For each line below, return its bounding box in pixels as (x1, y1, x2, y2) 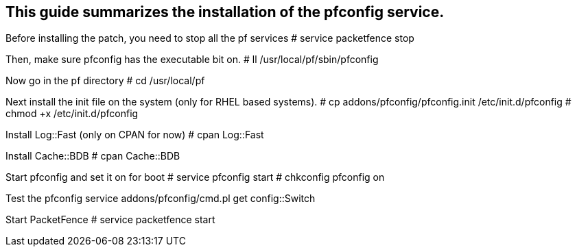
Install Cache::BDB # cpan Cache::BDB (5, 150, 180, 162)
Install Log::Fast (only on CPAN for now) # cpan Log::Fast (5, 129, 264, 141)
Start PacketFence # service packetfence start (5, 214, 215, 226)
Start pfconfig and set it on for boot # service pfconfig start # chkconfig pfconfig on (5, 171, 385, 184)
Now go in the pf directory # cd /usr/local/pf (5, 75, 205, 87)
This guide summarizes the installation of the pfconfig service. (5, 3, 445, 21)
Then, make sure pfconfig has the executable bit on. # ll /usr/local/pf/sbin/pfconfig (5, 53, 379, 66)
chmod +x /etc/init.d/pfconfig (5, 108, 139, 120)
